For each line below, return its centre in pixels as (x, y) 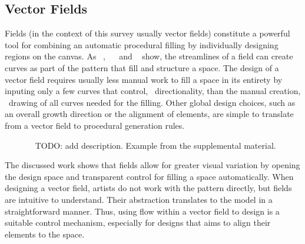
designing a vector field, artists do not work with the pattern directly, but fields (148, 188)
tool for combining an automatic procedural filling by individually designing (142, 44)
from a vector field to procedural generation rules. (95, 125)
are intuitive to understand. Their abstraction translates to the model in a (139, 199)
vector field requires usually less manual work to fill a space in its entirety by (144, 79)
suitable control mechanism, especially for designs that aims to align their (138, 223)
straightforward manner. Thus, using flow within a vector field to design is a (142, 211)
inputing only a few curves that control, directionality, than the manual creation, (153, 91)
